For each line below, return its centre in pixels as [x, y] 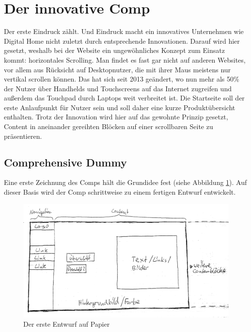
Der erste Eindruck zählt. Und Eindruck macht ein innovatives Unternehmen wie [124, 31]
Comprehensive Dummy [65, 162]
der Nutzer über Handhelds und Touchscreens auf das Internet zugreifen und [118, 88]
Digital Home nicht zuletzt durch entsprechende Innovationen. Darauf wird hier [122, 41]
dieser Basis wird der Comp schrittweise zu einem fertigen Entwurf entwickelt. [120, 192]
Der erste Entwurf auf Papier [67, 324]
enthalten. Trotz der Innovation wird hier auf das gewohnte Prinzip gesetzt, [116, 117]
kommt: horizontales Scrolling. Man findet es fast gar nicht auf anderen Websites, [125, 59]
